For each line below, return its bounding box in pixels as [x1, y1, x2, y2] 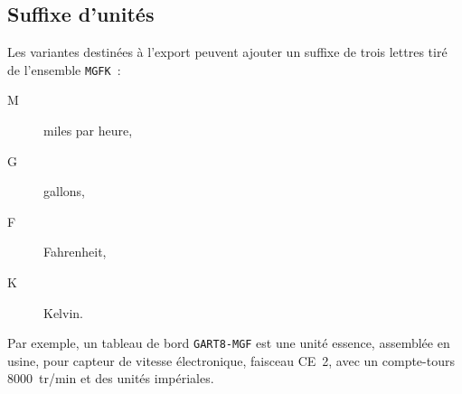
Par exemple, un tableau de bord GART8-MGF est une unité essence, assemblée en [7, 333, 450, 352]
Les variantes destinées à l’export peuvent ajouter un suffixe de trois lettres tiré [7, 42, 448, 61]
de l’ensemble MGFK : [7, 60, 121, 79]
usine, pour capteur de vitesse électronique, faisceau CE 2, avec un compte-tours [7, 351, 455, 370]
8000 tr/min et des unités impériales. [7, 369, 214, 388]
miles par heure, [43, 121, 133, 140]
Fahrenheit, [43, 242, 107, 261]
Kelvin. [43, 303, 83, 322]
